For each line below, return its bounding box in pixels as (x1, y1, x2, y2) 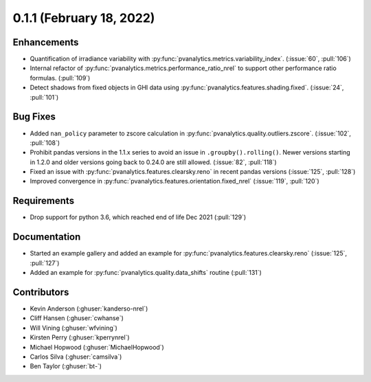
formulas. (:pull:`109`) (30, 74, 91, 82)
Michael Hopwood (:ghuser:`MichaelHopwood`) (30, 343, 164, 351)
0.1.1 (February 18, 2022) (12, 10, 155, 25)
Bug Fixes (12, 111, 56, 123)
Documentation (12, 231, 81, 243)
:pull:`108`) (30, 138, 60, 147)
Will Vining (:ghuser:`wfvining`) (30, 324, 118, 332)
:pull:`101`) (30, 93, 59, 101)
